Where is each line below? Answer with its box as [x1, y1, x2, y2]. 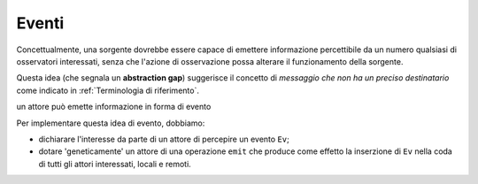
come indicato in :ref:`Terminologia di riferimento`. [16, 85, 199, 96]
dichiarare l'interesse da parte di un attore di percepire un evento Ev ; [38, 134, 289, 144]
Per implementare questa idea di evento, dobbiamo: [16, 118, 205, 128]
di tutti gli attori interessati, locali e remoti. [38, 158, 192, 169]
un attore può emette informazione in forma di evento [16, 102, 212, 112]
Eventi [16, 13, 65, 33]
